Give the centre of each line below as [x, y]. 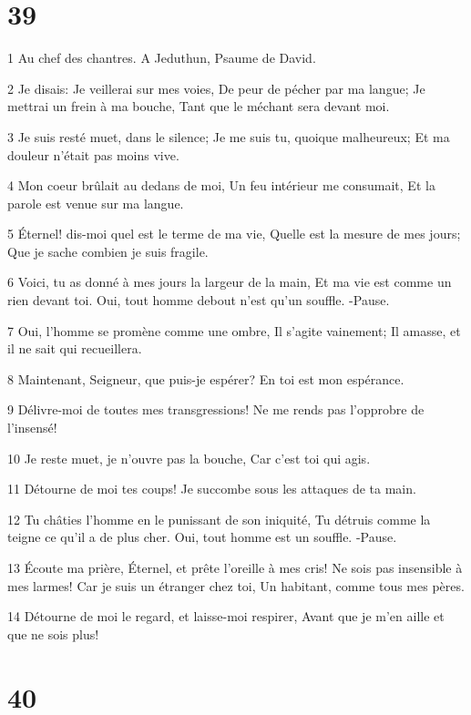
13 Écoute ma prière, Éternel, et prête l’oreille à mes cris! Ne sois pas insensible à [235, 567]
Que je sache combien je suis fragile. [108, 251]
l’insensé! [32, 428]
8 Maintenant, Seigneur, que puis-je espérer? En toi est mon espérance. [206, 378]
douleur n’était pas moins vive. [93, 154]
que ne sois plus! [53, 633]
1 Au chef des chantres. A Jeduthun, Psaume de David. [162, 58]
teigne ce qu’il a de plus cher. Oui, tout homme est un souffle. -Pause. [202, 537]
